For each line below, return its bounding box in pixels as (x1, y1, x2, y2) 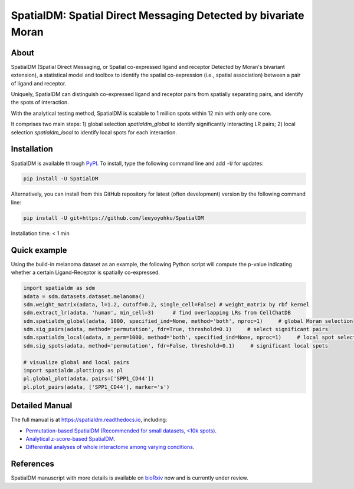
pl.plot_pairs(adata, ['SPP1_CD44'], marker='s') (23, 384, 170, 390)
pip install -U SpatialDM (23, 176, 99, 182)
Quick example (11, 245, 67, 255)
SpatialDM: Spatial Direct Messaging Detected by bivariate (11, 9, 304, 22)
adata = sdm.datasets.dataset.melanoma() (23, 293, 145, 300)
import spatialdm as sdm (23, 285, 96, 292)
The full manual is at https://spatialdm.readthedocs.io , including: (11, 416, 168, 424)
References (11, 459, 54, 469)
